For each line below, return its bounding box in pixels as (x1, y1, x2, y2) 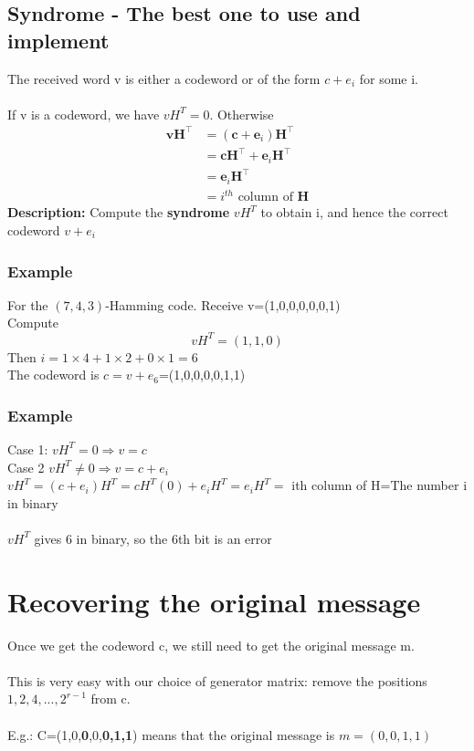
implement (7, 26, 110, 54)
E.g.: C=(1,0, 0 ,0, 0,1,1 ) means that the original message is (7, 725, 335, 744)
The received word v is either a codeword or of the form (7, 68, 321, 88)
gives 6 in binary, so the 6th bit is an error (34, 528, 272, 548)
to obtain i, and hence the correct (260, 203, 448, 222)
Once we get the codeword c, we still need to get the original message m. (7, 635, 415, 654)
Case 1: (7, 439, 48, 458)
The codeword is (7, 365, 100, 384)
